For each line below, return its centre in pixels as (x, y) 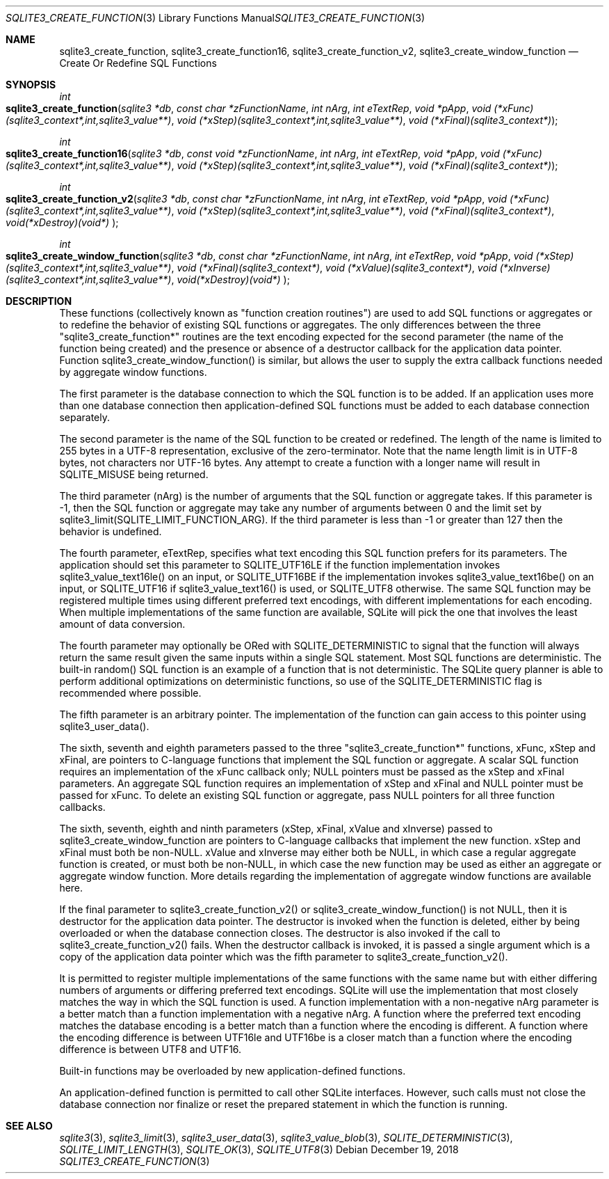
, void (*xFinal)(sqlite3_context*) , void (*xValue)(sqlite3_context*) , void (334, 268)
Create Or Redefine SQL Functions (138, 63)
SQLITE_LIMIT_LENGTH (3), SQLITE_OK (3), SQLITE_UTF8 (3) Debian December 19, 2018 (259, 1149)
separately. (84, 417)
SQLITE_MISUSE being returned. (134, 474)
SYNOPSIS (31, 85)
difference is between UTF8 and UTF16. (151, 1049)
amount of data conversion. (122, 624)
